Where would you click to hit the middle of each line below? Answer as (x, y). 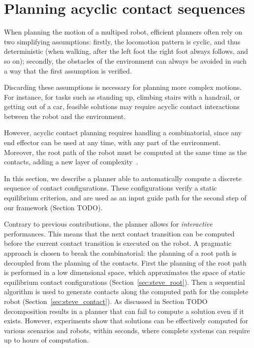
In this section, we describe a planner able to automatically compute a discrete (123, 178)
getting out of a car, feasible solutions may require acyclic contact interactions (122, 106)
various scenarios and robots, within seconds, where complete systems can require (127, 330)
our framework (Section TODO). (53, 207)
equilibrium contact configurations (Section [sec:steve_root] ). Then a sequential (125, 282)
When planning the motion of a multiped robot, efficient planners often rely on (123, 32)
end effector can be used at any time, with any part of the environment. (112, 142)
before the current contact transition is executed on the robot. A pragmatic (118, 243)
